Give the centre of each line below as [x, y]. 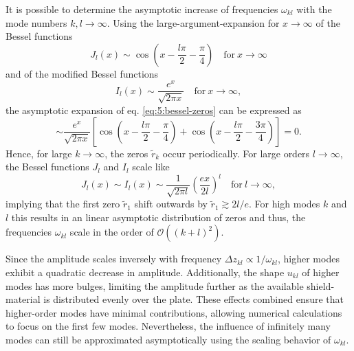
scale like [151, 167]
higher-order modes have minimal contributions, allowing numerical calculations [174, 312]
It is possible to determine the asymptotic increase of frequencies [142, 9]
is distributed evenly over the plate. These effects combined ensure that [194, 299]
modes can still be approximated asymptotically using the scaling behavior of [168, 339]
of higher [321, 272]
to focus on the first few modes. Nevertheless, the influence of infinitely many [168, 326]
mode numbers [36, 22]
